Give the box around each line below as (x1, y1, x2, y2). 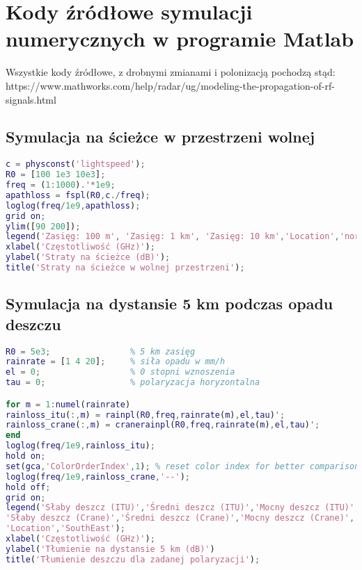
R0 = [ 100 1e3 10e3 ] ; (6, 170, 106, 180)
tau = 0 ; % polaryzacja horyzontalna (6, 377, 260, 388)
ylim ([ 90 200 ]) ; (6, 221, 81, 231)
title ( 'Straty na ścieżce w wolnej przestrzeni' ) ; (6, 263, 245, 273)
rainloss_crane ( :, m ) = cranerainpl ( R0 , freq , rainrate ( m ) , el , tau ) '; (6, 420, 320, 430)
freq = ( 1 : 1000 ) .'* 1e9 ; (6, 180, 116, 190)
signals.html (6, 92, 56, 106)
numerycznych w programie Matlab (6, 24, 354, 53)
